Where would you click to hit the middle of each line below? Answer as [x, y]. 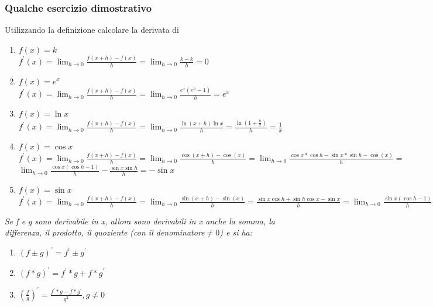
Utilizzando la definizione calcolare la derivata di [92, 30]
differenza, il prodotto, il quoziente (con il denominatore [105, 232]
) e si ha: [236, 232]
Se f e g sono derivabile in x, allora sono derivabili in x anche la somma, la [140, 221]
